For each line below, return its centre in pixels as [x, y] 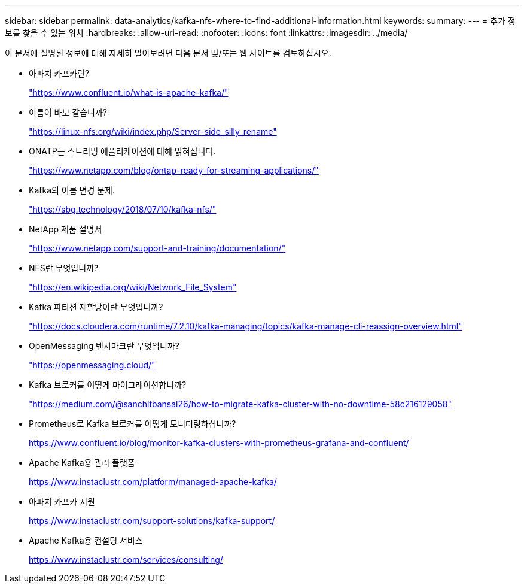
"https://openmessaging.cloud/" [92, 365]
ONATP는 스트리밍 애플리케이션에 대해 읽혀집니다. [122, 151]
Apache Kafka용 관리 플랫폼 [82, 463]
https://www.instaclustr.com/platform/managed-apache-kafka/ [153, 482]
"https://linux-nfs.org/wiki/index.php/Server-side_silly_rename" [153, 131]
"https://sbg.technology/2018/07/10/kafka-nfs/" [123, 209]
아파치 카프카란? [59, 73]
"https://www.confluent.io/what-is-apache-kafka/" [129, 93]
